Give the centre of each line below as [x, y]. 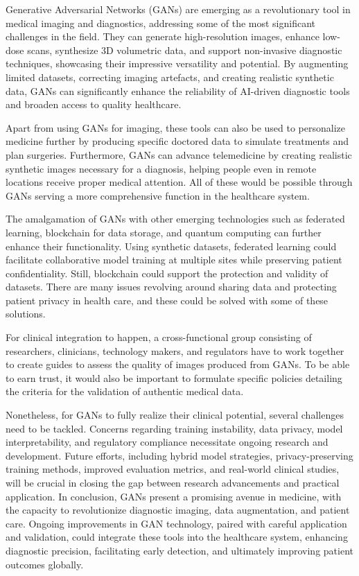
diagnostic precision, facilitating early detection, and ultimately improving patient [179, 550]
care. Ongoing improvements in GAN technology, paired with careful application [176, 523]
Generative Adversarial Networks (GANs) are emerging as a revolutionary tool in [178, 9]
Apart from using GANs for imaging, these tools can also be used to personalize [175, 127]
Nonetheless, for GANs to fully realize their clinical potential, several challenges [175, 415]
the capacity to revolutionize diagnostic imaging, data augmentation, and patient [178, 510]
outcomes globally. [45, 564]
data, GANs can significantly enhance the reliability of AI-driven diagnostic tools [178, 90]
